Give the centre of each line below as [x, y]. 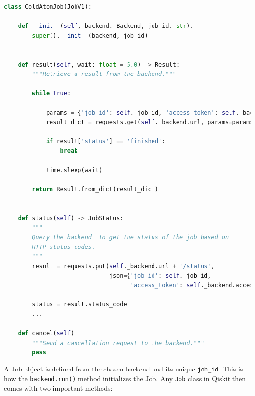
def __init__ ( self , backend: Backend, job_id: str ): [106, 26]
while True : [51, 93]
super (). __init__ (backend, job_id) [90, 36]
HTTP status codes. [64, 247]
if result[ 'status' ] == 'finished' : [106, 141]
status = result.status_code [79, 305]
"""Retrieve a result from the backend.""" [104, 74]
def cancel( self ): [48, 334]
